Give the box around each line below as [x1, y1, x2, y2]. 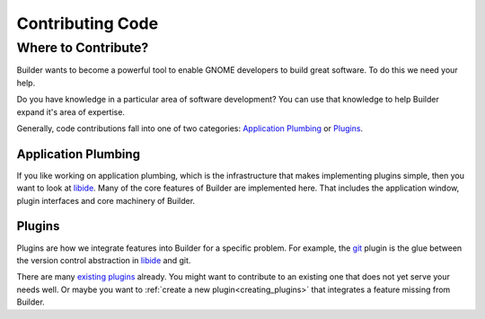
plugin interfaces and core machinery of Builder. [16, 195, 196, 206]
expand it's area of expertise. [16, 106, 126, 117]
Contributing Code [16, 13, 159, 33]
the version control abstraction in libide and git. [16, 254, 191, 265]
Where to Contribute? [16, 40, 149, 56]
